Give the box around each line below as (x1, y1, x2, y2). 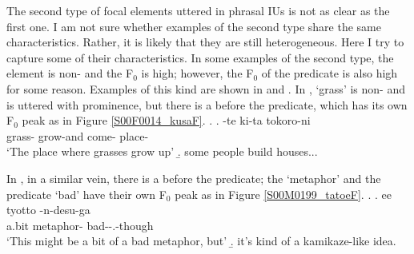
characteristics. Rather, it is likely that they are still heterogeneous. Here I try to (6, 34, 404, 50)
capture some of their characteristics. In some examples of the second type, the (6, 49, 394, 65)
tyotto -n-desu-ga (6, 201, 90, 218)
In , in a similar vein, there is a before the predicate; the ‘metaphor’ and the (6, 169, 381, 186)
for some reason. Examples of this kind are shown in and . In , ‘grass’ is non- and (6, 80, 405, 97)
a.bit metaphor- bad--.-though (6, 216, 154, 233)
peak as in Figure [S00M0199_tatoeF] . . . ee (175, 185, 392, 202)
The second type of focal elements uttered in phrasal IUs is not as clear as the (6, 2, 390, 18)
